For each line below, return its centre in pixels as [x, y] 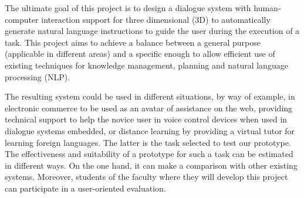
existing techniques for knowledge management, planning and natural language [146, 65]
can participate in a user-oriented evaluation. [85, 188]
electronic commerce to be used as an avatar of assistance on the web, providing [149, 107]
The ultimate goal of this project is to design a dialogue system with [128, 8]
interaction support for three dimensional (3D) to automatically [156, 19]
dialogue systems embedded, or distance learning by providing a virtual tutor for [150, 130]
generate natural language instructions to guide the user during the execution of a [152, 31]
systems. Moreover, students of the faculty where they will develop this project [146, 177]
